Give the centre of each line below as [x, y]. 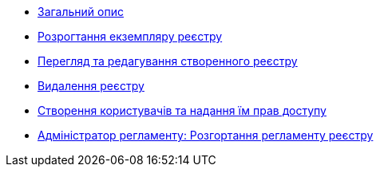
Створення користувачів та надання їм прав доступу [182, 110]
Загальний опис [81, 12]
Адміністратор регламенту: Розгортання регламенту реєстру [206, 135]
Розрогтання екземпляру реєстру [130, 36]
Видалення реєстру [91, 86]
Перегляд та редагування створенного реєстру [168, 61]
